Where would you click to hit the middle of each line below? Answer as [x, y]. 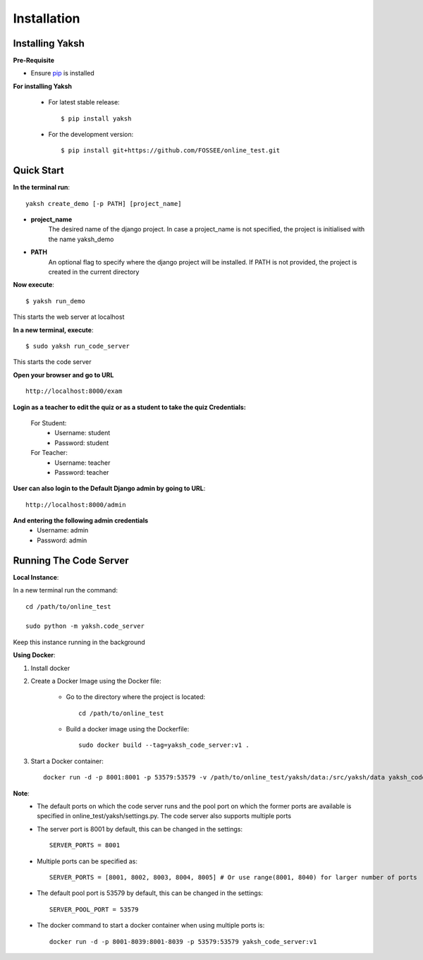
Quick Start [38, 170]
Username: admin [63, 530]
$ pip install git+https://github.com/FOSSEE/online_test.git [171, 151]
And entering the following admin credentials [81, 521]
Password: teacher [82, 472]
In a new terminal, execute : [53, 330]
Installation [47, 18]
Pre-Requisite [33, 61]
